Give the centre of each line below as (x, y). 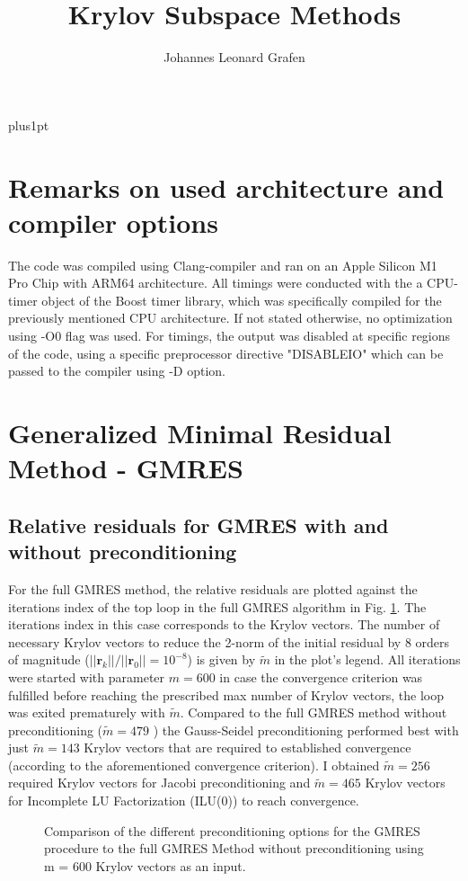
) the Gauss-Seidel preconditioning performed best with (306, 730)
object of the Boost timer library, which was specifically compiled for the (242, 300)
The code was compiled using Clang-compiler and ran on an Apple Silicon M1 (223, 265)
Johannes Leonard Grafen (234, 57)
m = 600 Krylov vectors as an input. (145, 865)
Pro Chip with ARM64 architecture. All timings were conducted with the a (216, 283)
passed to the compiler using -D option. (117, 371)
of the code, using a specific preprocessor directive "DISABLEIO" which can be (226, 353)
